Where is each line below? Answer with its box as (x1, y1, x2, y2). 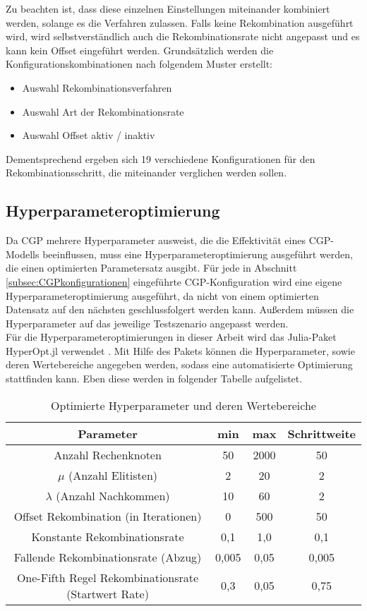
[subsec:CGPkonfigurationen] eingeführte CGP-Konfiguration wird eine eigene (6, 274, 342, 289)
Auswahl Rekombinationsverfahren (22, 80, 172, 95)
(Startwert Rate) (66, 585, 149, 602)
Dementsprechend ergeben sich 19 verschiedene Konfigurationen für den (6, 151, 315, 166)
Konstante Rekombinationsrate (31, 528, 184, 545)
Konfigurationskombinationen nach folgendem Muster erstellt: (6, 56, 272, 71)
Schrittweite (287, 425, 356, 442)
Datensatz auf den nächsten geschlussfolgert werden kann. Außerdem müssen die (6, 302, 354, 317)
